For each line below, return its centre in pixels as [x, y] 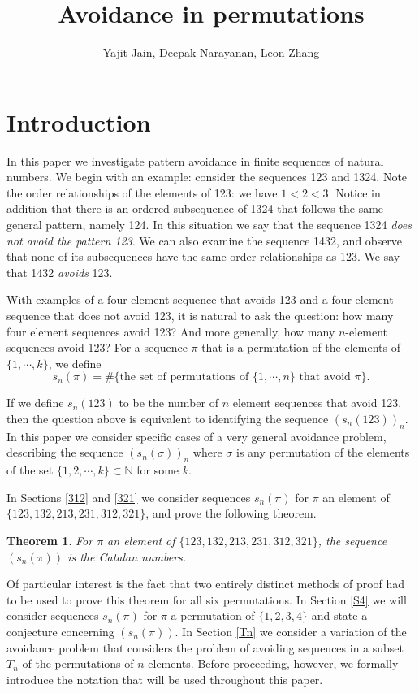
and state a [339, 615]
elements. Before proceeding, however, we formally [273, 663]
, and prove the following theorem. [231, 513]
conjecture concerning [60, 631]
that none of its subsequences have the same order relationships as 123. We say [203, 256]
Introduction [79, 121]
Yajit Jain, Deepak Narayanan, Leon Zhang [211, 52]
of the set [30, 470]
